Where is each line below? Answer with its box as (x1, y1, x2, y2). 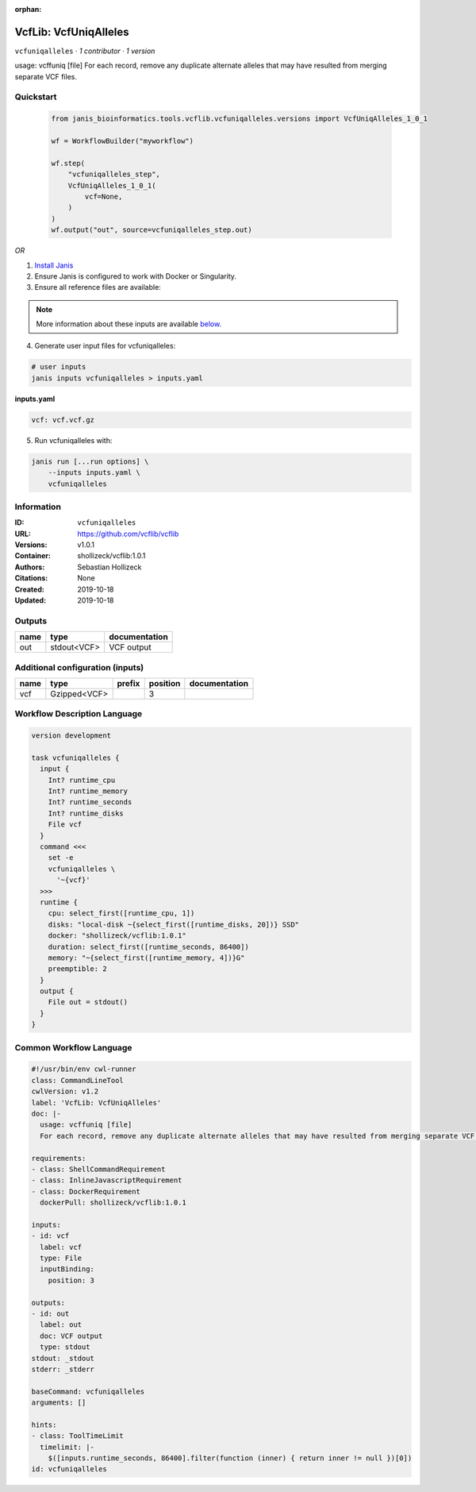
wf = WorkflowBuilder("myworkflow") (51, 137, 194, 146)
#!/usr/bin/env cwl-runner (31, 1065, 136, 1074)
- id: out (31, 1309, 70, 1318)
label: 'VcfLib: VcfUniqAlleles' (31, 1098, 162, 1107)
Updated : (14, 596, 47, 605)
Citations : (14, 573, 48, 583)
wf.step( (51, 159, 86, 168)
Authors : (14, 562, 45, 572)
